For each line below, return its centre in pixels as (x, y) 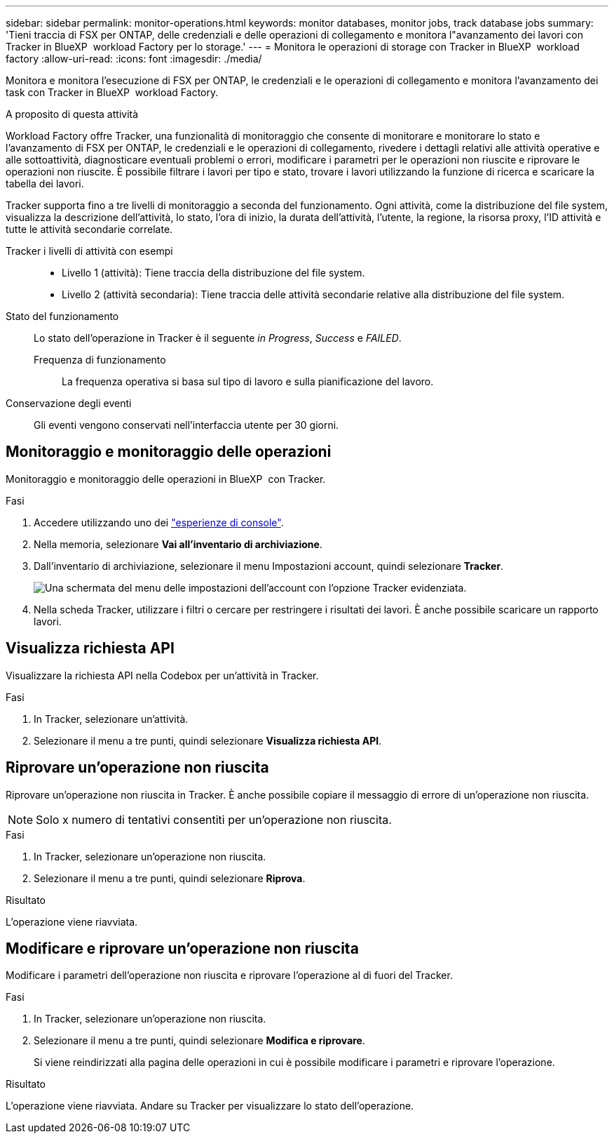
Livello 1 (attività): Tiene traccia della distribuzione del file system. (213, 273)
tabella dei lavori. (45, 184)
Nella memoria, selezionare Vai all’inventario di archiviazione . (178, 544)
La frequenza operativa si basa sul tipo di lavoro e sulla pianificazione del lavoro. (248, 381)
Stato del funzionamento (62, 316)
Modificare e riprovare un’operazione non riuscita (182, 948)
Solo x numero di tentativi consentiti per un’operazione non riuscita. (214, 819)
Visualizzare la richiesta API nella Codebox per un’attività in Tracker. (162, 675)
